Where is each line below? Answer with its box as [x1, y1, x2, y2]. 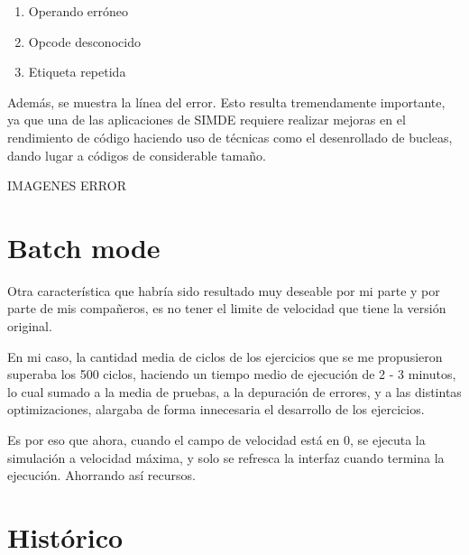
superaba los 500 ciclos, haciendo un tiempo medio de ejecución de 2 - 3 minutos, [7, 365, 456, 384]
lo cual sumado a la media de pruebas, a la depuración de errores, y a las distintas [7, 382, 462, 401]
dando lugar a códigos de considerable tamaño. [7, 145, 266, 164]
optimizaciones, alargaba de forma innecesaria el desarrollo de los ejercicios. [7, 400, 425, 419]
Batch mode [7, 228, 161, 265]
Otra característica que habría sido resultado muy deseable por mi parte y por [7, 281, 440, 300]
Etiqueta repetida [28, 62, 126, 81]
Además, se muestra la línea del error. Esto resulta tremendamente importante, [7, 92, 446, 111]
